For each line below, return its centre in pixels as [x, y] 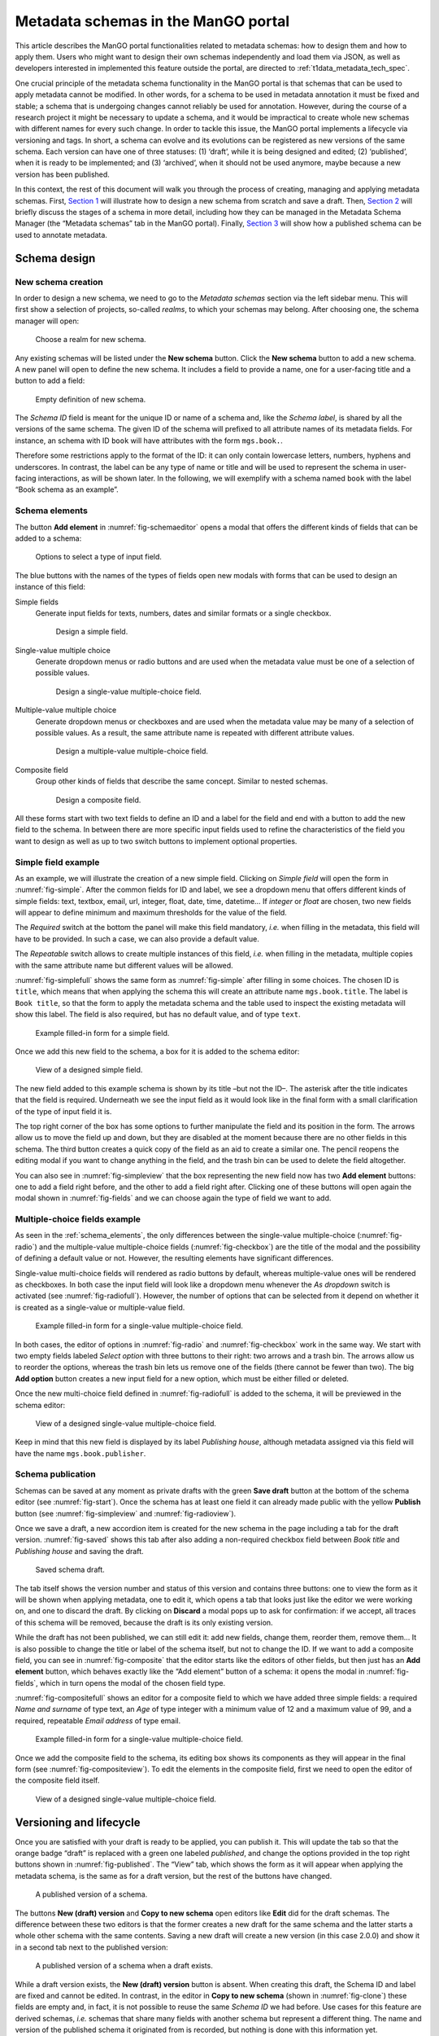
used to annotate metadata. [61, 235]
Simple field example [57, 862]
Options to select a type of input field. [99, 557]
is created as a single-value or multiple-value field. [100, 1307]
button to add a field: [50, 381]
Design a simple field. [92, 632]
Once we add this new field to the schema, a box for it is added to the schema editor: [157, 1051]
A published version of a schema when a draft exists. [124, 1966]
